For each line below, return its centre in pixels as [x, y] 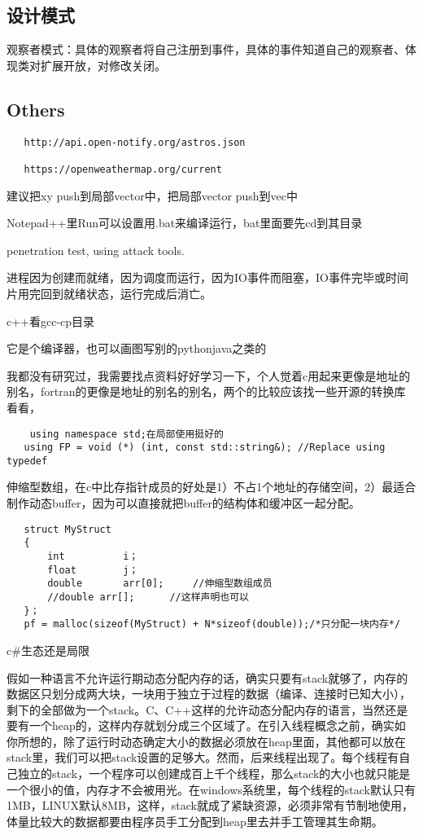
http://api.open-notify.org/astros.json [135, 142]
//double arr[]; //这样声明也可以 [148, 597]
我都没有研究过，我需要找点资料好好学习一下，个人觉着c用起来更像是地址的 [209, 375]
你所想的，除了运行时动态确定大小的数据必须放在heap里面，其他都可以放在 [206, 741]
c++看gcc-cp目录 [51, 321]
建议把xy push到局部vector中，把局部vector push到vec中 [153, 195]
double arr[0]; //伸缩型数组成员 [160, 584]
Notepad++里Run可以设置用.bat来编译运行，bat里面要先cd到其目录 [185, 223]
